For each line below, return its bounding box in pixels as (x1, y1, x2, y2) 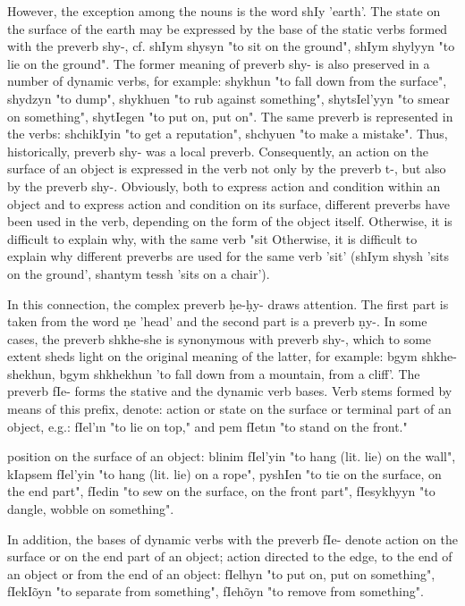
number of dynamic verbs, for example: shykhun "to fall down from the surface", (7, 72, 447, 90)
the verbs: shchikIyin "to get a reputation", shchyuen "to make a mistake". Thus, (7, 124, 448, 143)
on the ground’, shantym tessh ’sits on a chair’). (7, 264, 270, 282)
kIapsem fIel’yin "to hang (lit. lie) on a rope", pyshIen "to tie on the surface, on (7, 464, 442, 483)
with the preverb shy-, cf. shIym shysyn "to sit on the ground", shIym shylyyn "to (7, 37, 455, 55)
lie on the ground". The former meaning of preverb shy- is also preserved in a (7, 54, 430, 72)
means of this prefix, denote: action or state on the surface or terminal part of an (7, 400, 452, 418)
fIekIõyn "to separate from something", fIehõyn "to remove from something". (7, 582, 424, 601)
